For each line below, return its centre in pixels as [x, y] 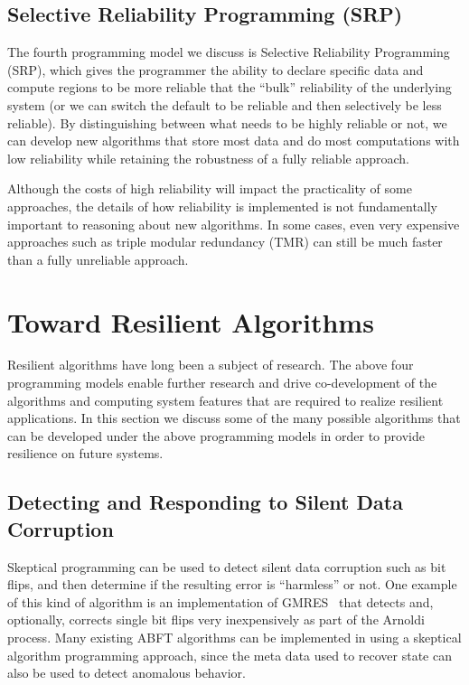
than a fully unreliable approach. [98, 259]
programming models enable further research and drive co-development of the [222, 383]
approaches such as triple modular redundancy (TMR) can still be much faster [225, 242]
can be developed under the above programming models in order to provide [216, 435]
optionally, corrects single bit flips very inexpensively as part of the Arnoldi [216, 619]
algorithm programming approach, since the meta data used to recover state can [230, 655]
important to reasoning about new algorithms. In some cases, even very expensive [234, 224]
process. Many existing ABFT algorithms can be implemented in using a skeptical [234, 637]
